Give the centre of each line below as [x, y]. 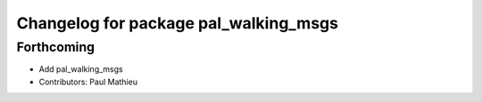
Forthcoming [56, 47]
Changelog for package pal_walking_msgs [178, 23]
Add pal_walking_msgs [81, 69]
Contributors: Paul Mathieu [88, 82]
